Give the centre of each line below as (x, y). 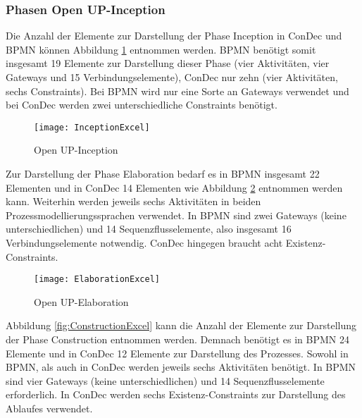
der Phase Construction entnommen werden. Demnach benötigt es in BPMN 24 (177, 339)
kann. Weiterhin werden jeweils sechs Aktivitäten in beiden (133, 201)
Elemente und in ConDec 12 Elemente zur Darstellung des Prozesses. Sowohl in (177, 353)
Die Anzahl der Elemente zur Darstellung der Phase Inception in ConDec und (174, 36)
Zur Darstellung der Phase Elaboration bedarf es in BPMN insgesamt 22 (163, 174)
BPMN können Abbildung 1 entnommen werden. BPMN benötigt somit (161, 49)
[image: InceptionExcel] (92, 127)
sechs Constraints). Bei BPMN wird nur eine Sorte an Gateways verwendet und (177, 91)
